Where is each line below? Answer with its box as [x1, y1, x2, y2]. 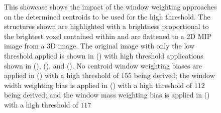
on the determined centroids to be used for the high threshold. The [4, 11, 210, 21]
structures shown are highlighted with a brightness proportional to [4, 21, 209, 31]
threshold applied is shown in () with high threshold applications [4, 50, 203, 60]
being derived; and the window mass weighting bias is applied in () [4, 89, 210, 100]
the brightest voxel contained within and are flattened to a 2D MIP [4, 30, 212, 41]
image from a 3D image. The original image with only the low [4, 40, 195, 51]
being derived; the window [134, 70, 215, 80]
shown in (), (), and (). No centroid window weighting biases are [4, 60, 202, 70]
